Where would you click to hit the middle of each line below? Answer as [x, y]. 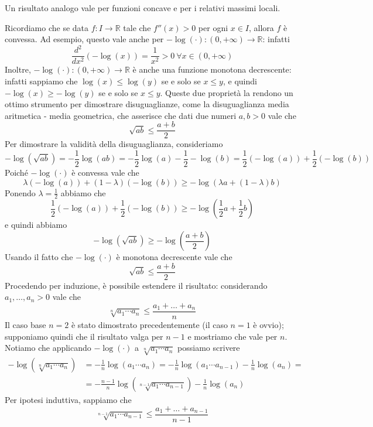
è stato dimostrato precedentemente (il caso [149, 324]
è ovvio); [268, 324]
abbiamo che [83, 192]
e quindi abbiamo [36, 225]
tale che [137, 27]
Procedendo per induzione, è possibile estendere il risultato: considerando [136, 285]
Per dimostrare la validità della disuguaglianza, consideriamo [114, 144]
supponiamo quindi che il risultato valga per [84, 336]
